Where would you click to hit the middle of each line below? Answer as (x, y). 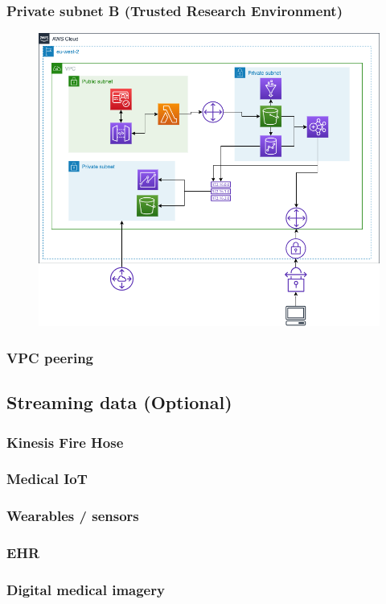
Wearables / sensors (73, 516)
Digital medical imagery (86, 589)
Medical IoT (47, 479)
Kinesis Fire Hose (65, 442)
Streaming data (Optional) (119, 402)
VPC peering (50, 357)
